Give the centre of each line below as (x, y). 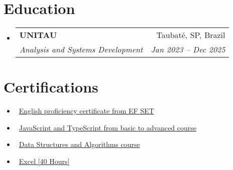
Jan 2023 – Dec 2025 (188, 49)
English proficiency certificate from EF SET (86, 111)
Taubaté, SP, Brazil (191, 35)
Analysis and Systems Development (81, 49)
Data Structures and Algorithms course (79, 144)
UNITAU (38, 35)
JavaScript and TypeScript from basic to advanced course (108, 127)
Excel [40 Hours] (44, 161)
